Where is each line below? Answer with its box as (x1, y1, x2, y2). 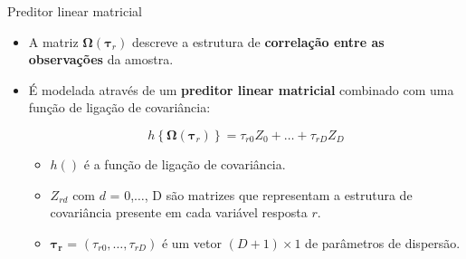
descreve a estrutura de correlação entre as (131, 32, 385, 51)
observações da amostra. (28, 50, 174, 69)
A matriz (28, 32, 79, 51)
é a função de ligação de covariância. (83, 154, 286, 173)
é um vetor (161, 233, 223, 252)
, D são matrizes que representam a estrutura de (144, 185, 413, 204)
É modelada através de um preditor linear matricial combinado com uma (28, 80, 454, 99)
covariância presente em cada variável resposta (50, 203, 308, 222)
